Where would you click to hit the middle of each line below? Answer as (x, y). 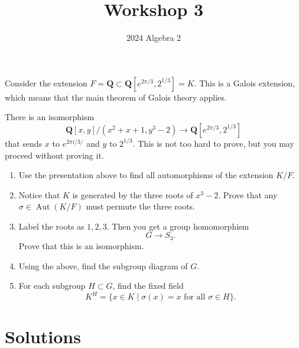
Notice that (39, 194)
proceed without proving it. (54, 155)
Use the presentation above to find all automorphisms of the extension (146, 175)
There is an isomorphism (50, 117)
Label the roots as (51, 226)
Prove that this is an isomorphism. (81, 245)
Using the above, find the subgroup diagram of (103, 265)
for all (195, 297)
